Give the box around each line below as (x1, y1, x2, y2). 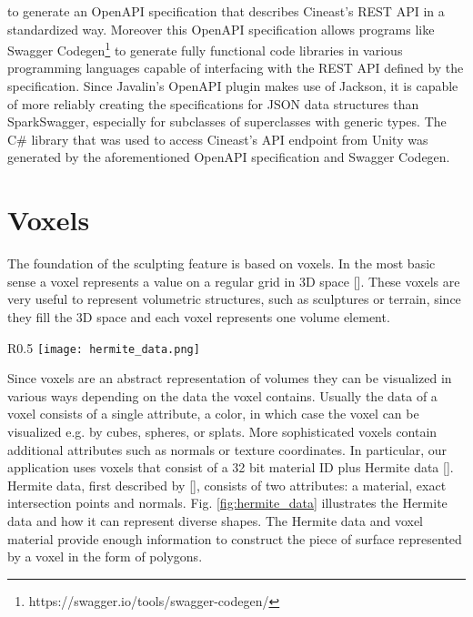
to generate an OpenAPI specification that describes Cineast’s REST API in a (7, 2, 445, 20)
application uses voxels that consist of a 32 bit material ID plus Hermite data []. (7, 458, 454, 477)
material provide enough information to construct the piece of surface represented (7, 529, 462, 548)
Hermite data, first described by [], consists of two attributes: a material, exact (7, 475, 447, 494)
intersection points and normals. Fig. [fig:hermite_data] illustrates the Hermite (7, 493, 448, 512)
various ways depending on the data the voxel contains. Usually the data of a (7, 386, 438, 405)
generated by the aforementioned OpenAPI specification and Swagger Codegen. (7, 147, 450, 167)
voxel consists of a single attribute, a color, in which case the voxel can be (7, 404, 419, 423)
